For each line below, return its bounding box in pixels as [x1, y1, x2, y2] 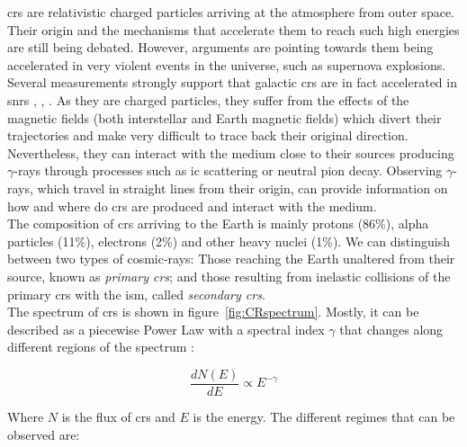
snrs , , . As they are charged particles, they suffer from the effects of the [7, 90, 409, 109]
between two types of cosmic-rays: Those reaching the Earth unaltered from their [7, 249, 455, 268]
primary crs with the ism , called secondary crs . [7, 284, 265, 303]
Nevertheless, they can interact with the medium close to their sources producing [7, 143, 454, 162]
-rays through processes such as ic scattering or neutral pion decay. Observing [13, 161, 443, 180]
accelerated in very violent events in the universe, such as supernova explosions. [7, 55, 446, 74]
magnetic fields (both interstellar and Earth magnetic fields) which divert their [7, 108, 442, 127]
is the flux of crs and [61, 407, 175, 425]
